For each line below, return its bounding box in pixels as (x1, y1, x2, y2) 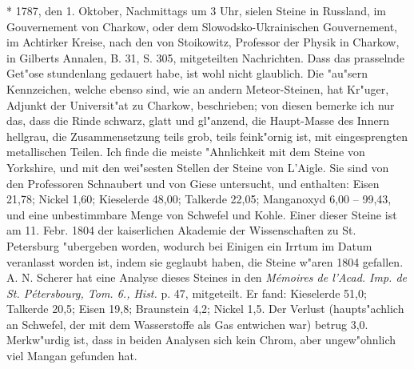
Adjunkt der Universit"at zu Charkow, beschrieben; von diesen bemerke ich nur (6, 96, 395, 113)
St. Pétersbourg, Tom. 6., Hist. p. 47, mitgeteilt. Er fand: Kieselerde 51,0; (6, 284, 367, 301)
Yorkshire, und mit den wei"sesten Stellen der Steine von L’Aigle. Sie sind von (6, 158, 389, 175)
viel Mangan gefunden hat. (6, 347, 137, 364)
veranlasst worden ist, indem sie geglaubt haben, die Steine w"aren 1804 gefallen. (6, 253, 404, 270)
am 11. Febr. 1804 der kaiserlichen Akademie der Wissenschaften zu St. (6, 222, 356, 239)
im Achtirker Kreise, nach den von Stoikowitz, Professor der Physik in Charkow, (6, 34, 400, 50)
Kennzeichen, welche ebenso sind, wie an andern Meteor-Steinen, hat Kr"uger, (6, 80, 389, 97)
